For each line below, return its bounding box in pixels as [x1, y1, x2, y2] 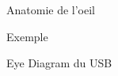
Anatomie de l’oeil [6, 2, 95, 17]
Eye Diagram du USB [6, 55, 112, 71]
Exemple [6, 28, 48, 44]
